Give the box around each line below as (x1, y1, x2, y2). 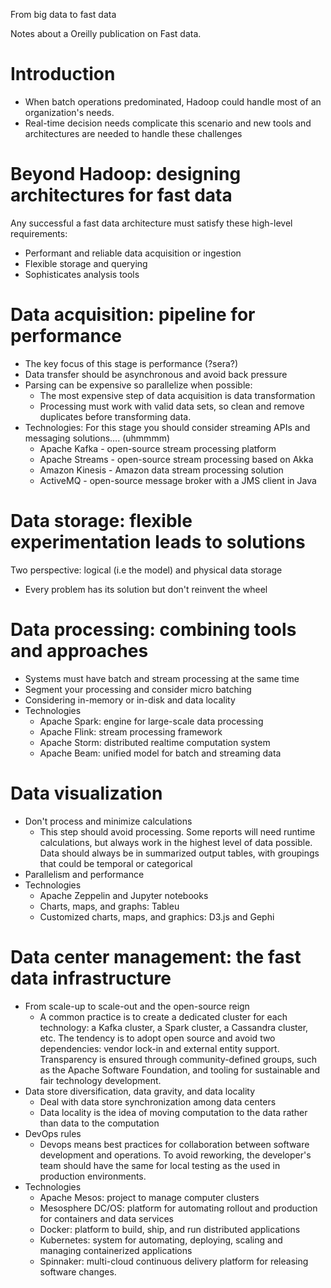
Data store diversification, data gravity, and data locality (24, 1085, 256, 1097)
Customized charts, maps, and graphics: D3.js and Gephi (39, 910, 275, 923)
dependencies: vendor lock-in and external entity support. (39, 1042, 280, 1054)
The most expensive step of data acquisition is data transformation (39, 389, 316, 401)
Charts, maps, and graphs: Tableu (39, 900, 180, 912)
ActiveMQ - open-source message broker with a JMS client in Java (39, 474, 317, 486)
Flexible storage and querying (24, 257, 148, 269)
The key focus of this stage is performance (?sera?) (24, 357, 239, 369)
